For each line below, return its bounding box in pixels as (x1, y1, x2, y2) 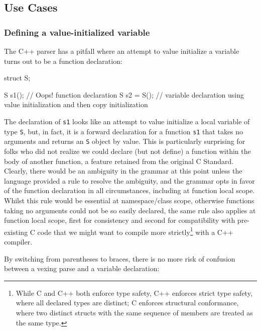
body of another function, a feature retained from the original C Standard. (4, 155, 234, 166)
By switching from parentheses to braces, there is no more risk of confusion (4, 253, 235, 264)
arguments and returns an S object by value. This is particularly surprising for (4, 136, 245, 146)
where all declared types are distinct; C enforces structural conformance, (16, 297, 239, 308)
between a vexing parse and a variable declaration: (4, 263, 160, 274)
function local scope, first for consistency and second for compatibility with (4, 215, 235, 225)
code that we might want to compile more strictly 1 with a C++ (37, 225, 233, 237)
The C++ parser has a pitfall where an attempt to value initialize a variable (4, 46, 239, 56)
